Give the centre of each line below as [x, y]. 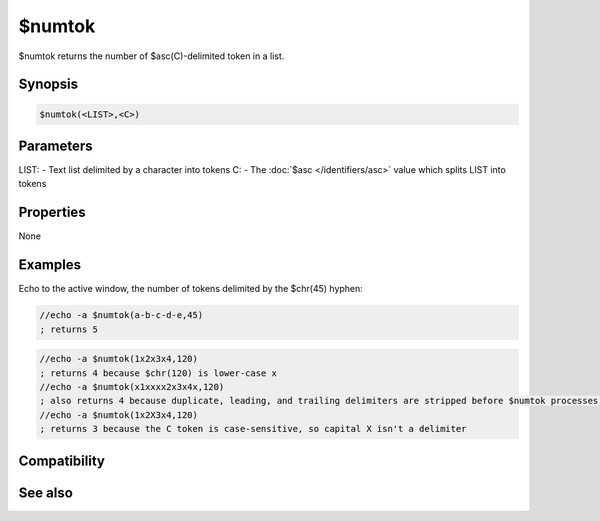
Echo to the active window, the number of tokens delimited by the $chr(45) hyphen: [191, 289]
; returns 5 [69, 329]
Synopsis [48, 84]
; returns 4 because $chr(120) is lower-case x [158, 373]
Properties [52, 212]
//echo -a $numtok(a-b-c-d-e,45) [121, 315]
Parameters [55, 145]
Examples [50, 265]
